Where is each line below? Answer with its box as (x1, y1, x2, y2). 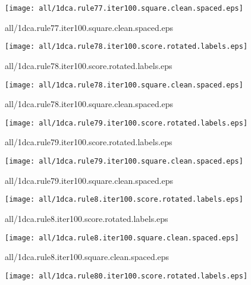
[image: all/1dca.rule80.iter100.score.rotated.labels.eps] (5, 271, 248, 280)
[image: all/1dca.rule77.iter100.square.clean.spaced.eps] (5, 4, 243, 12)
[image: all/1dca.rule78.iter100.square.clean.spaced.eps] (5, 80, 243, 89)
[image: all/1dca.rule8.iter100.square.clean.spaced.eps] (5, 233, 239, 242)
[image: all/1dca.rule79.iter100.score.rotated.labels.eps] (5, 118, 248, 127)
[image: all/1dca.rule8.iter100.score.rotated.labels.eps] (5, 195, 243, 204)
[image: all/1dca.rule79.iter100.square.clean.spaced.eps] (5, 157, 243, 165)
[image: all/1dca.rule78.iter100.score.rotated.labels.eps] (5, 42, 248, 51)
